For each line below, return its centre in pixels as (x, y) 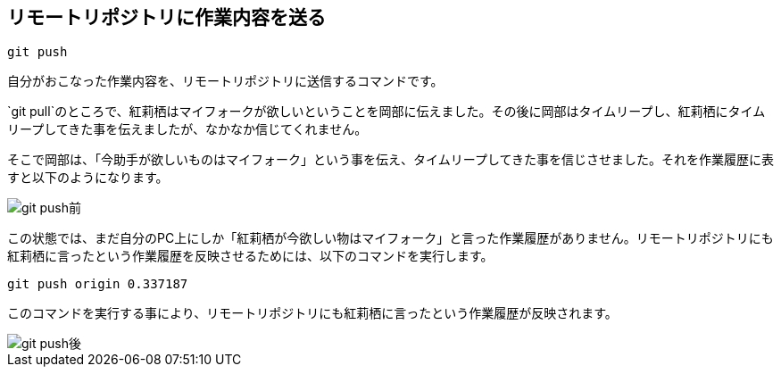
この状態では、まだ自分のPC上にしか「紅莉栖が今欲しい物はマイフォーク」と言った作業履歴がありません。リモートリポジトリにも (390, 238)
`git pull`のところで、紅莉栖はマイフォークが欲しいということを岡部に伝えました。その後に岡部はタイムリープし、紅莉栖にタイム (386, 112)
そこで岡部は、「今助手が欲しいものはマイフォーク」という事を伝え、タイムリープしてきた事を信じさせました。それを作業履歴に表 (391, 160)
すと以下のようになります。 (88, 178)
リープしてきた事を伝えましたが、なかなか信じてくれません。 (187, 129)
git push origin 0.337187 (98, 284)
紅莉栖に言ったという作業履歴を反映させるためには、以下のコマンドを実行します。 (250, 256)
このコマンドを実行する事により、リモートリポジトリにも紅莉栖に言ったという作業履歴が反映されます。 (312, 313)
